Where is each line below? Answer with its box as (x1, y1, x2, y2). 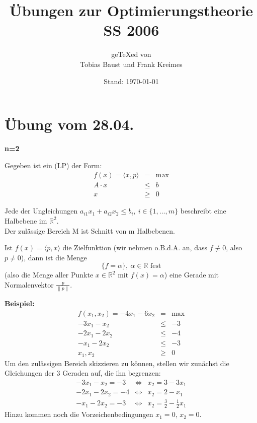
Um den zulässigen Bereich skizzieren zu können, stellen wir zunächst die (5, 358, 229, 368)
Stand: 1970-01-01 (104, 76, 159, 86)
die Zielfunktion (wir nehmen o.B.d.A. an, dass (62, 242, 207, 253)
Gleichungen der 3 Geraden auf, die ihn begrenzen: (5, 368, 161, 378)
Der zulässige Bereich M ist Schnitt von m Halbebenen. (5, 225, 176, 236)
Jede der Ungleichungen (5, 205, 78, 216)
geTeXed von (111, 49, 151, 59)
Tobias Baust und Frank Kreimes (80, 58, 183, 69)
